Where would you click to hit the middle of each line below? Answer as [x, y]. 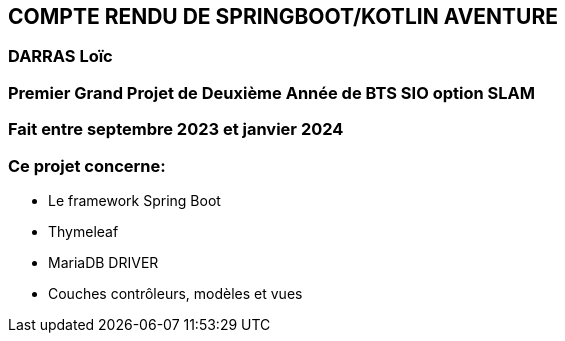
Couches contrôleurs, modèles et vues [175, 293]
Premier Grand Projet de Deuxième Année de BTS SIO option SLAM [271, 92]
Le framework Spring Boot [134, 200]
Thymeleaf [83, 231]
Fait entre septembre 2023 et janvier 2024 [176, 129]
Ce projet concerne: [87, 165]
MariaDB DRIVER [103, 262]
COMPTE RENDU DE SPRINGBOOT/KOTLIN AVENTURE [283, 16]
